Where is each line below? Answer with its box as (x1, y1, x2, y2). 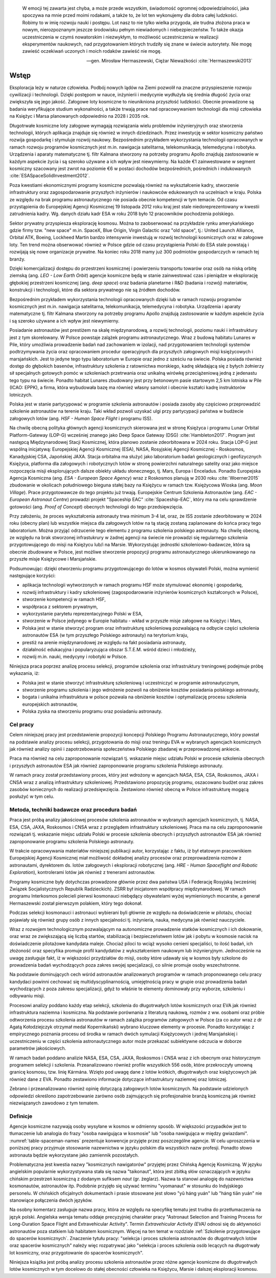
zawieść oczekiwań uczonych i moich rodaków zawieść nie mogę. (22, 48, 162, 54)
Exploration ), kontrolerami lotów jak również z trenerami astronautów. (9, 869, 156, 876)
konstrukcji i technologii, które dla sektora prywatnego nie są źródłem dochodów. (9, 287, 181, 293)
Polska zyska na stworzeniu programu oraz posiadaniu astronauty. (22, 708, 163, 714)
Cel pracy (9, 721, 34, 728)
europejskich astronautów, (22, 701, 78, 707)
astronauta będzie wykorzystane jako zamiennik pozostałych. (9, 1152, 139, 1158)
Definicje (9, 1113, 33, 1120)
